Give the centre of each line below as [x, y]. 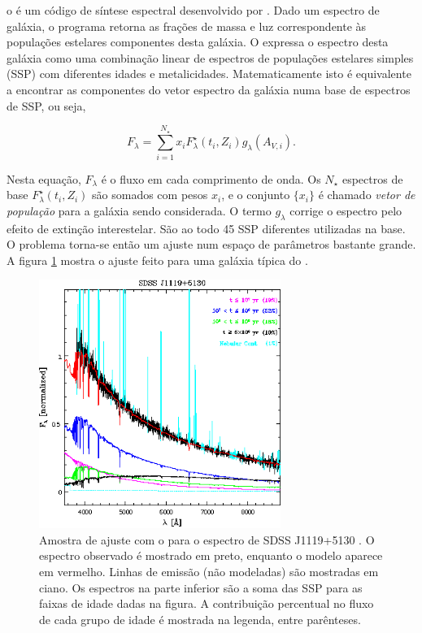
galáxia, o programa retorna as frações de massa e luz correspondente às [187, 26]
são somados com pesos [150, 195]
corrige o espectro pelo [346, 210]
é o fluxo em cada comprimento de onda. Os [211, 178]
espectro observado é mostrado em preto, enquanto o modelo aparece [211, 555]
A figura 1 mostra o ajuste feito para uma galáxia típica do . [157, 260]
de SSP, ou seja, [46, 105]
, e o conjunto [256, 195]
